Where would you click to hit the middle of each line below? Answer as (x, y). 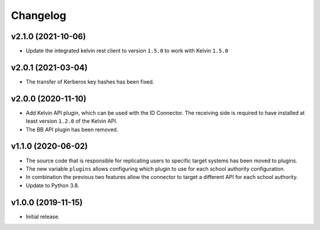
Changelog (39, 15)
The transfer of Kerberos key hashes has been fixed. (90, 82)
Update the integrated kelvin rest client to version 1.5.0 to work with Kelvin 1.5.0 (127, 51)
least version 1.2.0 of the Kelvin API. (72, 121)
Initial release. (43, 216)
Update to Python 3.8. (52, 185)
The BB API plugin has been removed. (72, 129)
